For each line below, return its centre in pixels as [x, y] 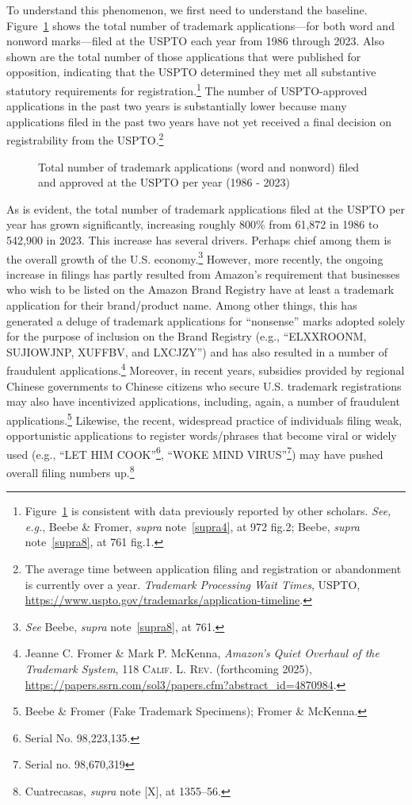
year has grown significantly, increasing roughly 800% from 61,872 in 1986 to [193, 224]
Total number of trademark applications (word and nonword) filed [199, 166]
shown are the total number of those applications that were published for [184, 56]
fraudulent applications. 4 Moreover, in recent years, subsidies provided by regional [206, 369]
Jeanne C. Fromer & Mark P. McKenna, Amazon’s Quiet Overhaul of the [202, 653]
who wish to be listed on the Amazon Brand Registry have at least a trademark [200, 289]
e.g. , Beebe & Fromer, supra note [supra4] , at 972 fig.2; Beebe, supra [192, 526]
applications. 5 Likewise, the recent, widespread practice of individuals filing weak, [204, 418]
